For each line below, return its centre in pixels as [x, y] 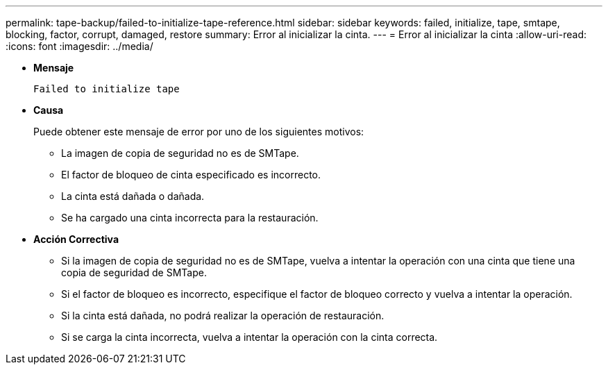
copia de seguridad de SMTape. [134, 272]
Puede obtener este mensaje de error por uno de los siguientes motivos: [199, 132]
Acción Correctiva [76, 239]
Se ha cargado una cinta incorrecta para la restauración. [190, 218]
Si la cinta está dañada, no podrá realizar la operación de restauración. [223, 316]
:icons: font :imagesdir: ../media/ [79, 46]
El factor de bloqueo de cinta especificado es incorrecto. [191, 175]
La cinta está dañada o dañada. [133, 196]
